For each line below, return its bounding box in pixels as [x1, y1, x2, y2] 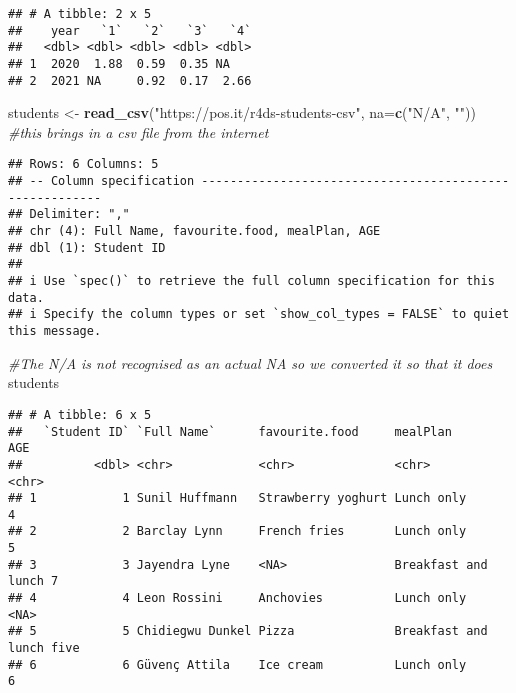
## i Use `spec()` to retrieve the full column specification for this [8, 274, 495, 289]
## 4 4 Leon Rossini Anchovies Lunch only [8, 591, 467, 606]
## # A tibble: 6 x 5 [8, 407, 152, 422]
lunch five [8, 641, 80, 656]
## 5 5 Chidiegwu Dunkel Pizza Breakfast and [8, 624, 488, 639]
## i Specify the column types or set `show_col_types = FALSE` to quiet [8, 307, 510, 322]
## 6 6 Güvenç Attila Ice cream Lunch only [8, 657, 467, 672]
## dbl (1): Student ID [8, 240, 166, 255]
